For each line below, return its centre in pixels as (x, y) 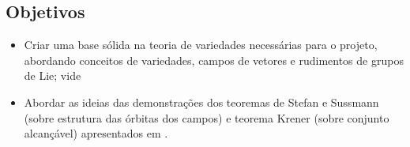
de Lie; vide (53, 75)
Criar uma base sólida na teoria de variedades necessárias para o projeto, (201, 45)
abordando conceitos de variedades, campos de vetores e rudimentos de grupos (214, 60)
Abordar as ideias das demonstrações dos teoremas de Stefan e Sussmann (201, 102)
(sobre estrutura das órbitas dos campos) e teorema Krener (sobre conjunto (207, 117)
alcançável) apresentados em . (96, 133)
